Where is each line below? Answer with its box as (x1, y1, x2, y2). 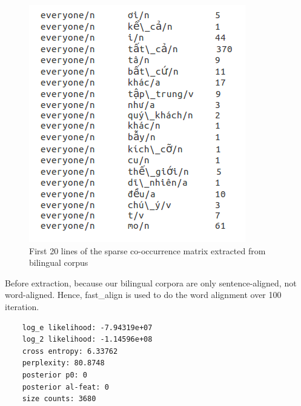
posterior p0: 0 (22, 370, 88, 379)
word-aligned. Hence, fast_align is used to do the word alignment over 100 (5, 288, 282, 301)
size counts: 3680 (22, 394, 96, 404)
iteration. (5, 300, 39, 313)
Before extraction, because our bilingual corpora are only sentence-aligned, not (5, 276, 297, 289)
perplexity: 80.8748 (22, 359, 105, 368)
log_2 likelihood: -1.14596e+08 (22, 335, 153, 344)
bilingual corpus (29, 256, 88, 269)
